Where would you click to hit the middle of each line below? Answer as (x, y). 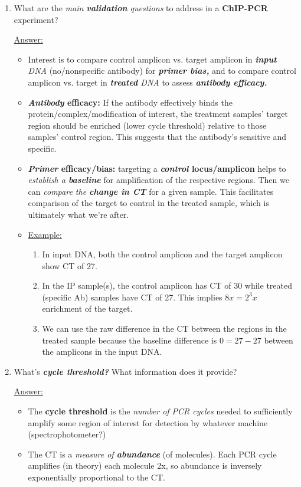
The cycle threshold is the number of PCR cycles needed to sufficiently (160, 411)
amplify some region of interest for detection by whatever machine (148, 422)
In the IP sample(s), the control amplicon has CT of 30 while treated (167, 285)
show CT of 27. (70, 265)
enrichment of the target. (87, 308)
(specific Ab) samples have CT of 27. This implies (132, 297)
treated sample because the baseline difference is (130, 340)
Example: (45, 234)
